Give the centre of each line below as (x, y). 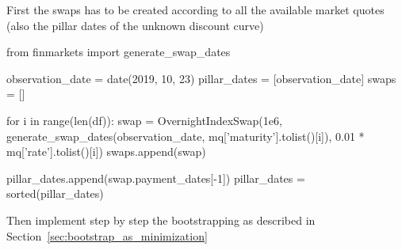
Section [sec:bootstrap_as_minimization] (107, 235)
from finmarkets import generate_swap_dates (119, 52)
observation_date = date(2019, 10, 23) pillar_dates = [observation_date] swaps (201, 78)
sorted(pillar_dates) (55, 193)
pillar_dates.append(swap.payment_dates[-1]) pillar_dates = (156, 178)
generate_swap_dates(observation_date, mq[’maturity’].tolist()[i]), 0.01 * (186, 136)
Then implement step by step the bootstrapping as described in (161, 220)
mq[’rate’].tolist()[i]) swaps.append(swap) (106, 152)
